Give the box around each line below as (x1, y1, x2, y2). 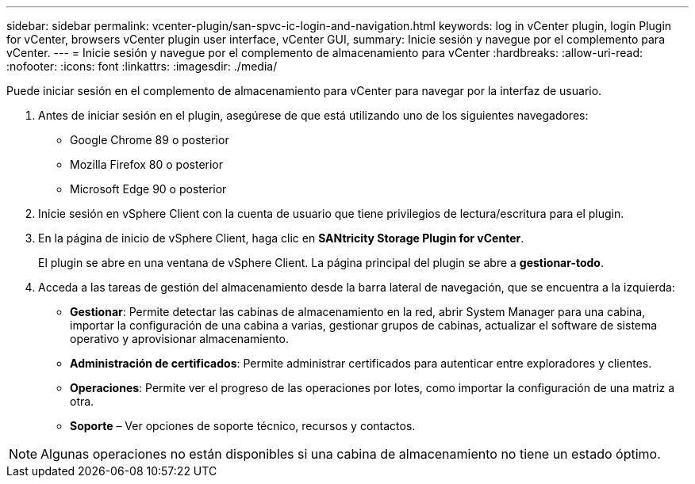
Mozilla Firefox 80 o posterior (70, 158, 224, 171)
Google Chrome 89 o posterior (70, 133, 229, 147)
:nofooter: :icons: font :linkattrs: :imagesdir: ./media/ (6, 59, 278, 73)
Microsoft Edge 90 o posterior (70, 182, 227, 196)
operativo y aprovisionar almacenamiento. (70, 332, 289, 345)
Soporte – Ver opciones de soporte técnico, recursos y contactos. (70, 419, 416, 433)
